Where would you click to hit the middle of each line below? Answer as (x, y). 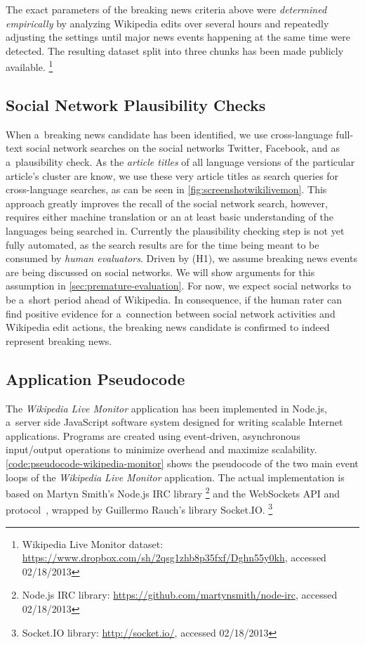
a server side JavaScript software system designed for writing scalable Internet (174, 422)
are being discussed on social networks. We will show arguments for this (160, 272)
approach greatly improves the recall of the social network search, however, (167, 203)
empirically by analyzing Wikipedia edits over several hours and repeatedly (167, 23)
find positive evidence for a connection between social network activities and (171, 313)
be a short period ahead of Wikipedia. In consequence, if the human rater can (174, 299)
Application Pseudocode (95, 378)
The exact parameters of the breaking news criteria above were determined (166, 9)
